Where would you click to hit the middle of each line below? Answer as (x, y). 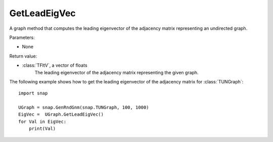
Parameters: (22, 37)
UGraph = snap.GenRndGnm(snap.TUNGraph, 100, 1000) (84, 108)
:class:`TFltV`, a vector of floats (55, 65)
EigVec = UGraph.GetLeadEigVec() (61, 114)
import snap (33, 93)
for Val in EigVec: (42, 122)
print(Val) (42, 129)
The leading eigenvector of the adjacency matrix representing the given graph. (117, 72)
